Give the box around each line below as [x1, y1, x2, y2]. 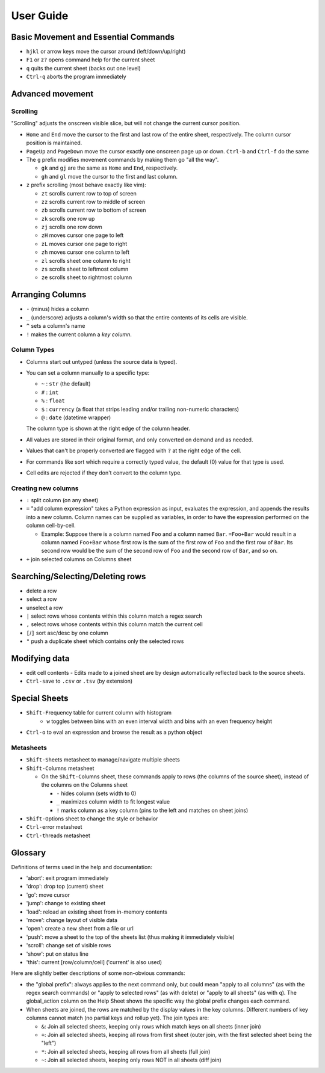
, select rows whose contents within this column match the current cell [26, 621, 203, 628]
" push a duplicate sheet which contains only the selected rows [26, 638, 184, 645]
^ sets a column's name [26, 322, 85, 330]
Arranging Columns [11, 289, 87, 300]
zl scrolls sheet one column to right [41, 257, 131, 264]
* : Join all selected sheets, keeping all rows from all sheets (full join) [41, 1048, 211, 1055]
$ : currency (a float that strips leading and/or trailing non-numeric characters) [41, 405, 240, 413]
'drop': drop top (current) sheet [26, 883, 104, 890]
